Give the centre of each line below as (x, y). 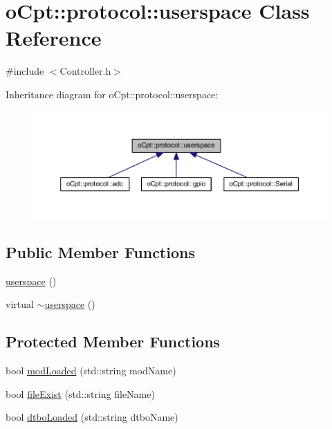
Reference (54, 38)
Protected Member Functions (113, 341)
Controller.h (85, 71)
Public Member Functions (100, 252)
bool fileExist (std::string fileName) (80, 393)
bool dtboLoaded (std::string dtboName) (92, 417)
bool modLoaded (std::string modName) (91, 371)
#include (25, 71)
